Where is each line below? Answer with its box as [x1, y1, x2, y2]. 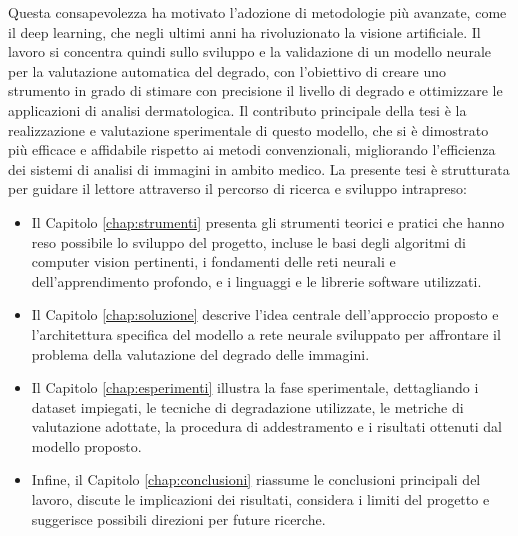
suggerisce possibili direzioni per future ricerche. [31, 508, 326, 529]
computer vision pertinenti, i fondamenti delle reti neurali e [31, 251, 396, 272]
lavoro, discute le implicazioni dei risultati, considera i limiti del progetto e [31, 489, 490, 510]
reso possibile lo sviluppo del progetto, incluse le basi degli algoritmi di [31, 231, 467, 252]
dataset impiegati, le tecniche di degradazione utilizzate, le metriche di [31, 396, 464, 417]
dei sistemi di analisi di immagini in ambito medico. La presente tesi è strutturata [8, 158, 510, 179]
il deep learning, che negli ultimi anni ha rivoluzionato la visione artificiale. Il [8, 21, 481, 42]
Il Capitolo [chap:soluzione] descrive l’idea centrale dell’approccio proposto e [31, 304, 499, 325]
